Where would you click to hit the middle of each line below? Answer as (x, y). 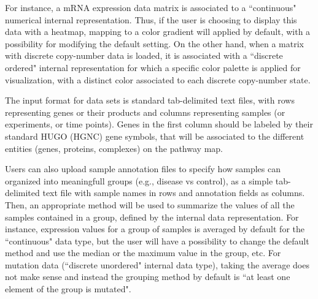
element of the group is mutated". (68, 289)
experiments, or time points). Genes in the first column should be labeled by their (159, 124)
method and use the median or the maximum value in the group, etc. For (143, 253)
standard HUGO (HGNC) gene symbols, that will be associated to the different (155, 136)
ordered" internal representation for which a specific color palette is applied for (153, 67)
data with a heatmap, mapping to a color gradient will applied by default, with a (158, 32)
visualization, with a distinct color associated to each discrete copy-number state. (158, 79)
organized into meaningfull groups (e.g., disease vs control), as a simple (139, 180)
